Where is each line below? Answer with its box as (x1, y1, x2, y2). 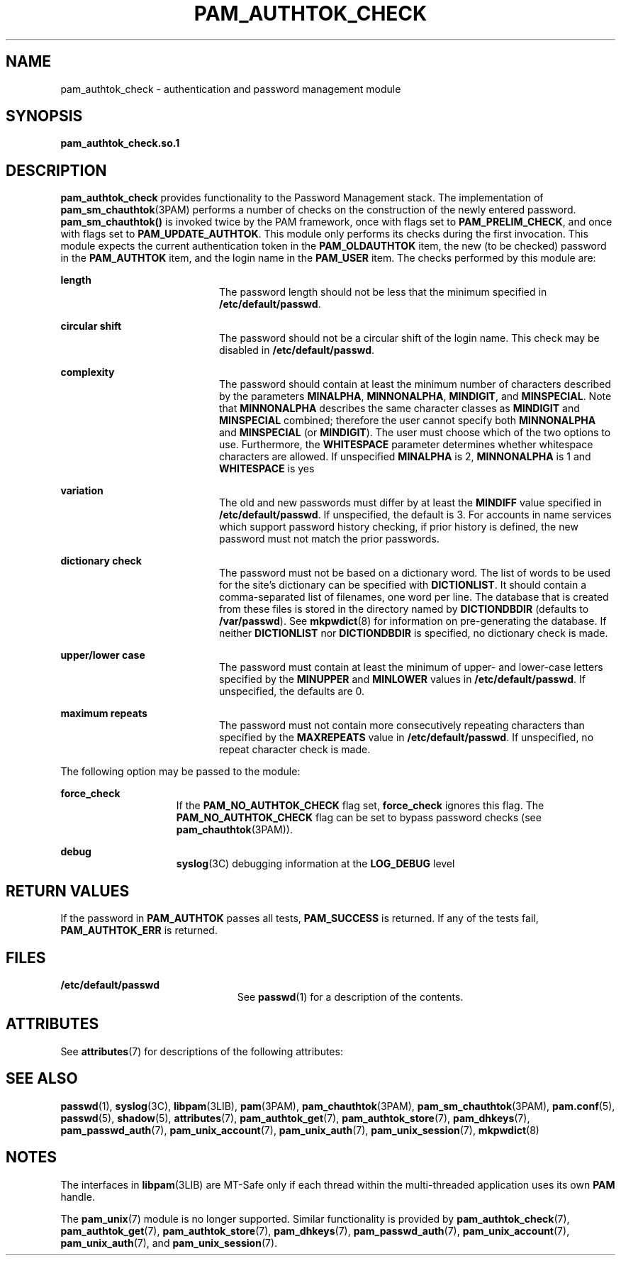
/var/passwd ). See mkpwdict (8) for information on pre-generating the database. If (219, 615, 607, 628)
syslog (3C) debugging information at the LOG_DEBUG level (176, 857, 455, 870)
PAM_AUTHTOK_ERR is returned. (60, 924, 218, 937)
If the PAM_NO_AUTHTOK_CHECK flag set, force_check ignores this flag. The (176, 799, 544, 812)
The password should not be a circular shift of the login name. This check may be (219, 332, 600, 345)
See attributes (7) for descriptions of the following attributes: (60, 1045, 343, 1057)
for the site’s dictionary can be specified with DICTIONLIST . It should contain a (219, 579, 587, 591)
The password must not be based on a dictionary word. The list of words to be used (219, 567, 611, 579)
